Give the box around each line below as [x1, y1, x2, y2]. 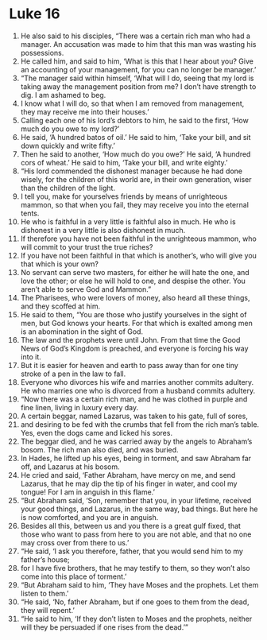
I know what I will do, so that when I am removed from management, [20, 99, 245, 108]
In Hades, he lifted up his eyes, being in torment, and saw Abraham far [20, 453, 252, 463]
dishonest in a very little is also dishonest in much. [20, 225, 186, 235]
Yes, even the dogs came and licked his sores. [20, 428, 173, 437]
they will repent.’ [20, 605, 75, 615]
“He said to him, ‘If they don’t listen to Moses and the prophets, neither [20, 614, 253, 623]
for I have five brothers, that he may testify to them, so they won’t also [20, 563, 251, 572]
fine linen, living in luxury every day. [20, 402, 138, 412]
